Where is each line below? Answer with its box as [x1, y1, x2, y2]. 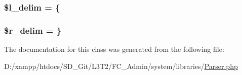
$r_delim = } [4, 24, 62, 36]
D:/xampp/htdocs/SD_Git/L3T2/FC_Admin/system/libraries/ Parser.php [4, 60, 238, 71]
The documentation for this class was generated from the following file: [4, 44, 224, 54]
